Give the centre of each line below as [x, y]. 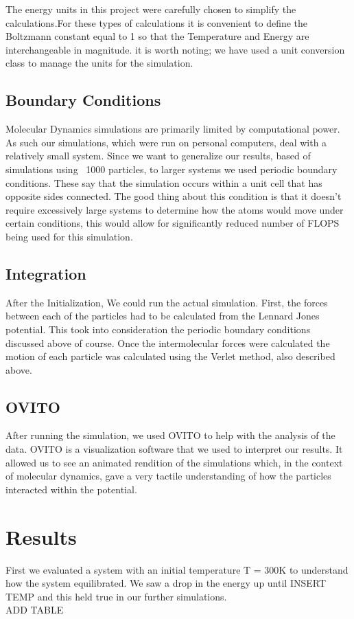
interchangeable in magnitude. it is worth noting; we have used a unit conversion [175, 49]
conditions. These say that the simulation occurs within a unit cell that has [164, 182]
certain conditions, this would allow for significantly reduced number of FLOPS [173, 223]
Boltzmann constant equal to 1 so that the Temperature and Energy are [157, 36]
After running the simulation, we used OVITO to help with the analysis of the [170, 435]
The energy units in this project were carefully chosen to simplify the [151, 9]
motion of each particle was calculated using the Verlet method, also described [170, 356]
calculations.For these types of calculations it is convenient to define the [157, 22]
